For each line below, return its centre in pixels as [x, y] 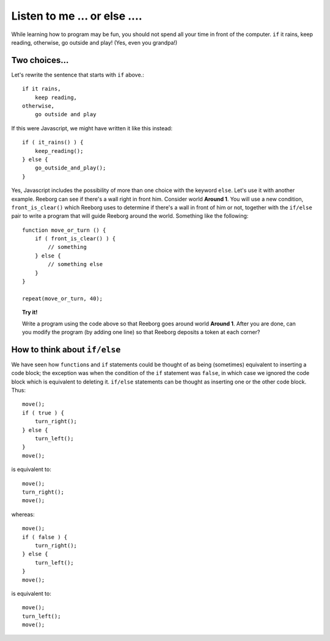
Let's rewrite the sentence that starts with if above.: [78, 75]
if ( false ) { [45, 537]
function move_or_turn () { [64, 230]
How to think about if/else [66, 350]
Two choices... [40, 60]
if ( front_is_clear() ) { [75, 239]
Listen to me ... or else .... [77, 16]
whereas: [23, 514]
